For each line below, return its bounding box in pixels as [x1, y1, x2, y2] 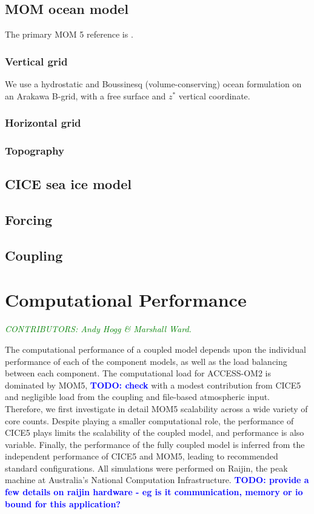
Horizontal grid [5, 115, 81, 130]
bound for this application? [5, 497, 121, 510]
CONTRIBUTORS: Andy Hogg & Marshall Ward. [5, 322, 192, 335]
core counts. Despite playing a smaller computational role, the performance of [5, 414, 294, 427]
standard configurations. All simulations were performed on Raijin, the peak [5, 461, 288, 474]
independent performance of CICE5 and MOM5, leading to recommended [5, 450, 278, 462]
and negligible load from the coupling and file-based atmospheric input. [5, 390, 270, 403]
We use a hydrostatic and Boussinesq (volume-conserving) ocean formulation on [5, 78, 302, 90]
